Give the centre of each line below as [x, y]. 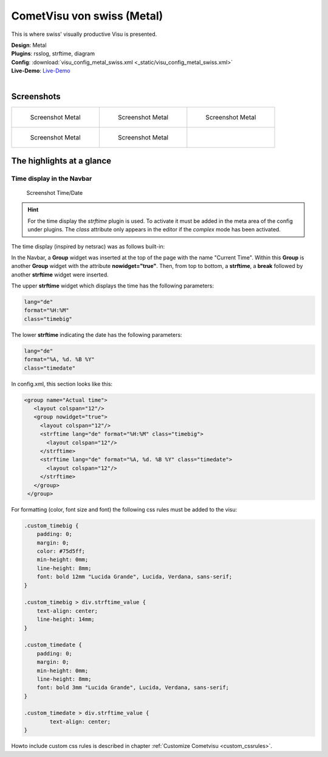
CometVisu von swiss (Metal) [87, 16]
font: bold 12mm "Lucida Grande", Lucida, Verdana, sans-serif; [135, 577]
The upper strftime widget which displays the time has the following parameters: [113, 286]
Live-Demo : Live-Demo [41, 71]
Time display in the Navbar [52, 178]
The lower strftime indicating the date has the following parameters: [97, 334]
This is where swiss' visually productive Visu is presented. [84, 34]
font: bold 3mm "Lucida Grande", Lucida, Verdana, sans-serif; [133, 688]
